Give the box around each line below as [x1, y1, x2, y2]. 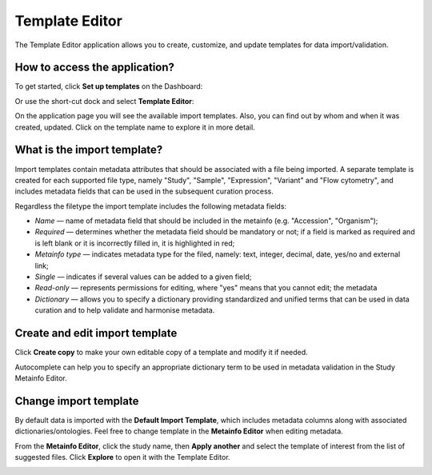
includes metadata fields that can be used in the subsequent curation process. [14, 186, 274, 196]
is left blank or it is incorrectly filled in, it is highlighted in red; [34, 238, 235, 248]
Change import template [14, 394, 139, 408]
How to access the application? [14, 61, 175, 74]
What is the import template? [14, 143, 163, 157]
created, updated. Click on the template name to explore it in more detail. [14, 122, 255, 132]
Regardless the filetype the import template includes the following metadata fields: [14, 201, 287, 211]
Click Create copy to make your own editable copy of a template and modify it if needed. [14, 348, 308, 357]
